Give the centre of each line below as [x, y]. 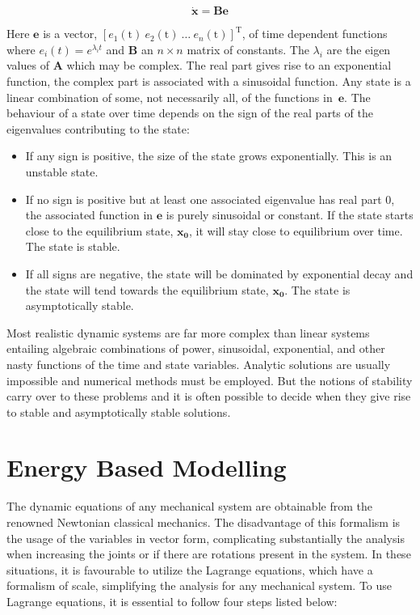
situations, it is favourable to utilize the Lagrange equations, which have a [190, 569]
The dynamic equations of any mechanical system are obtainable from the [189, 506]
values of [28, 65]
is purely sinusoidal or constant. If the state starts [290, 215]
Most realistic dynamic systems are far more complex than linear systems [188, 332]
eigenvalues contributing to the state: [98, 128]
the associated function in [89, 215]
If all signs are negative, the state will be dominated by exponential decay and [219, 273]
